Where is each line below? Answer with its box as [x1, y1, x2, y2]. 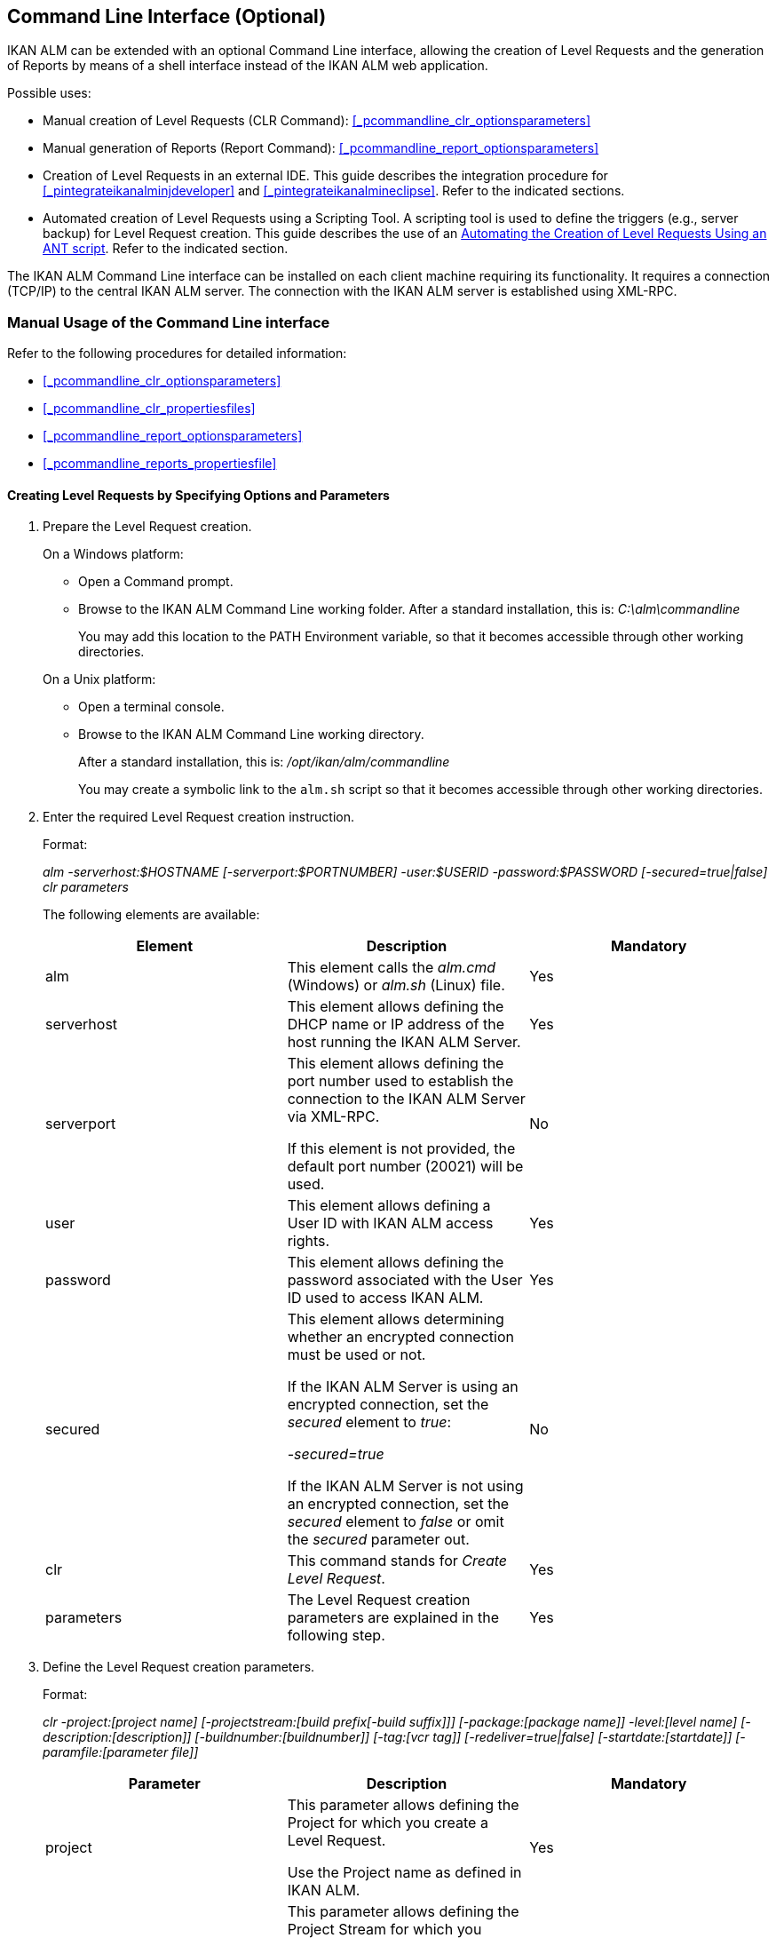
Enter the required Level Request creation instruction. [43, 809, 355, 825]
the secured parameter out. [287, 1530, 470, 1549]
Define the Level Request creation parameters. [43, 1659, 315, 1675]
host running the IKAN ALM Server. [287, 1033, 521, 1052]
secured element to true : [287, 1413, 452, 1432]
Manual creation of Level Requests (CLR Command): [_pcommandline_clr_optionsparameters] [43, 113, 590, 129]
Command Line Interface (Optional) [7, 5, 327, 28]
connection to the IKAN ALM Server [287, 1090, 526, 1108]
